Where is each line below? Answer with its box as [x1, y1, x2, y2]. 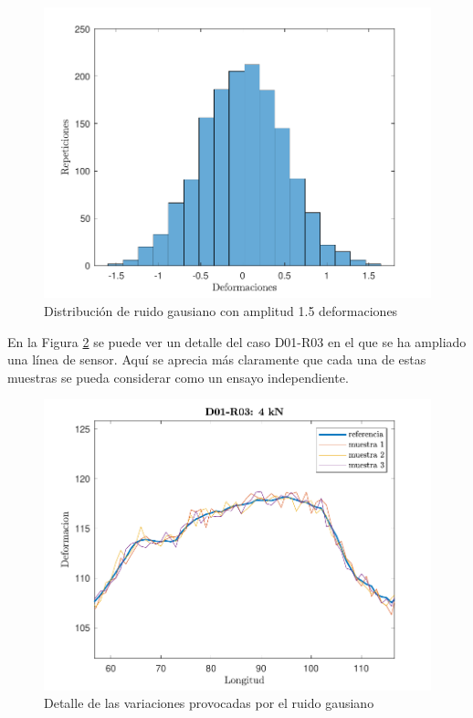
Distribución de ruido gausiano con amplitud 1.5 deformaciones [44, 301, 398, 320]
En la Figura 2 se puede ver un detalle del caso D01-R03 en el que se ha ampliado [7, 332, 467, 351]
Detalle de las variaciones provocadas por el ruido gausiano [44, 693, 374, 713]
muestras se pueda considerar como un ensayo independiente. [7, 367, 349, 386]
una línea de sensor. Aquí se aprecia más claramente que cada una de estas [7, 350, 426, 369]
